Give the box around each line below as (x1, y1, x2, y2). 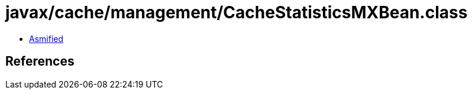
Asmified (29, 33, 64, 44)
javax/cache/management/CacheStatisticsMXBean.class (5, 2, 468, 22)
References (5, 54, 75, 69)
